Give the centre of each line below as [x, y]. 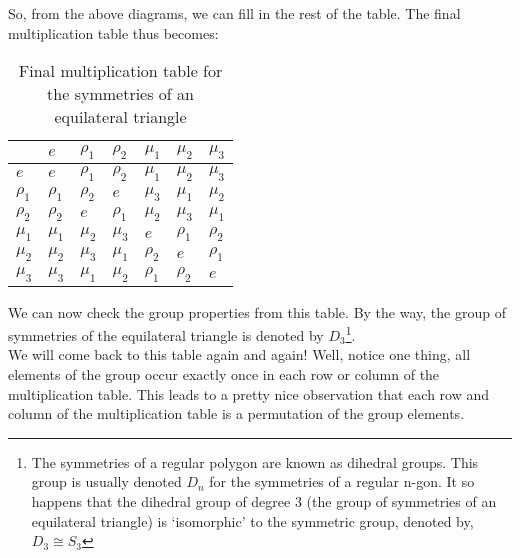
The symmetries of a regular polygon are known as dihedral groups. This [255, 461]
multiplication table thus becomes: [113, 32]
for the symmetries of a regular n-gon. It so [342, 481]
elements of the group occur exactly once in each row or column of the [224, 373]
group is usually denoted [106, 481]
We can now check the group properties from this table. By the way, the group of [257, 311]
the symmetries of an [120, 94]
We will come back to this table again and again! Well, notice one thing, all [239, 354]
